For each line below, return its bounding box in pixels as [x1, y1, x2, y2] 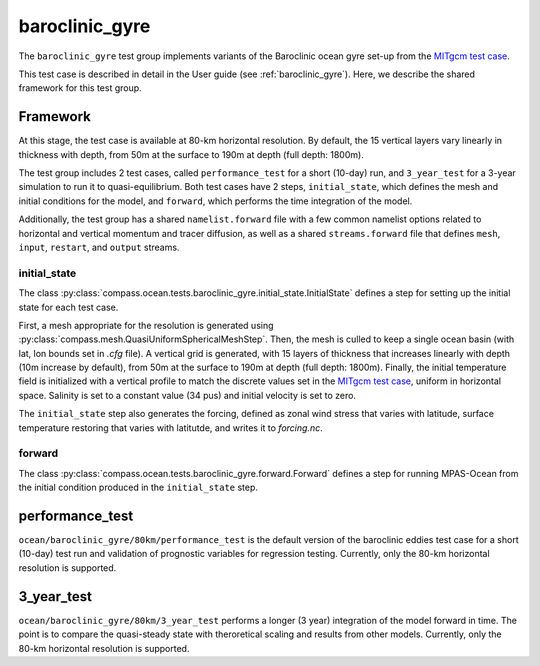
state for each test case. [18, 301, 119, 313]
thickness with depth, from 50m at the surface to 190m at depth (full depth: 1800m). [18, 148, 364, 160]
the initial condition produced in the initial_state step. [18, 481, 259, 494]
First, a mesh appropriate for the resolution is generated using [18, 319, 274, 331]
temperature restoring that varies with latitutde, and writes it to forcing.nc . [18, 421, 324, 434]
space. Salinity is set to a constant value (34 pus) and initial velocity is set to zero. [18, 389, 357, 401]
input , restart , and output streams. [18, 241, 180, 253]
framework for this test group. [18, 82, 142, 94]
